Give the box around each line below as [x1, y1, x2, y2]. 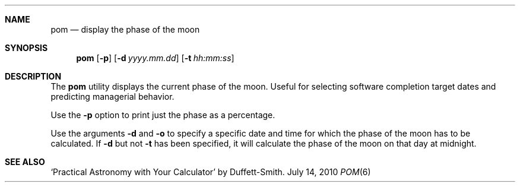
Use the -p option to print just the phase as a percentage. [50, 110, 275, 120]
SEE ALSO [5, 157, 45, 167]
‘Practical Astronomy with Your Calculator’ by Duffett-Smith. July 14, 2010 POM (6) [50, 167, 371, 177]
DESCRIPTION [5, 71, 62, 81]
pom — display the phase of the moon [50, 24, 200, 34]
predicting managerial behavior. [50, 91, 175, 102]
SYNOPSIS [5, 43, 48, 53]
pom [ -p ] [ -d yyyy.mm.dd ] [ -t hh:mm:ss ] [76, 53, 234, 63]
